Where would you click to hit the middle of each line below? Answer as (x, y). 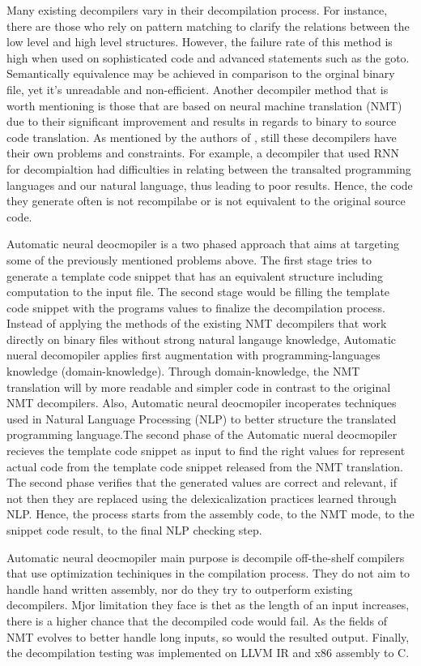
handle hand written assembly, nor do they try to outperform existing (180, 589)
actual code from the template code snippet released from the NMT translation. (205, 466)
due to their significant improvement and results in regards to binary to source (202, 121)
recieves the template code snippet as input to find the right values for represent (206, 451)
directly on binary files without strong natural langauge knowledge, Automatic (202, 339)
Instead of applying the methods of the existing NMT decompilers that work (197, 323)
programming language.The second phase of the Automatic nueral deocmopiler (202, 434)
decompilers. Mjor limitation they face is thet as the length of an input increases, (208, 605)
